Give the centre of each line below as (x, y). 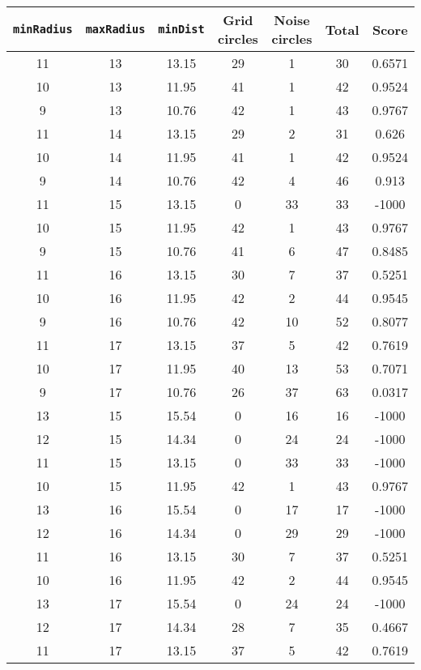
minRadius (43, 29)
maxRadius (115, 29)
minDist (181, 29)
